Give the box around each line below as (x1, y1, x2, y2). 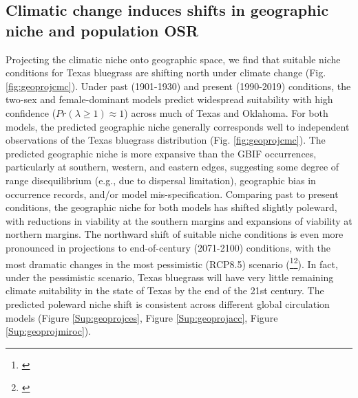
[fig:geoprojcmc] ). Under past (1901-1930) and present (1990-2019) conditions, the (6, 78, 351, 93)
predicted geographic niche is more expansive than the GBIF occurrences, (6, 146, 317, 160)
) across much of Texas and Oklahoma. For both (124, 105, 328, 120)
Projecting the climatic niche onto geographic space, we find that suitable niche (6, 52, 341, 66)
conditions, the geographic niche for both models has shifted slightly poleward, (6, 200, 337, 214)
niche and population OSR (6, 19, 199, 41)
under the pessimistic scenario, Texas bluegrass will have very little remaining (6, 269, 334, 284)
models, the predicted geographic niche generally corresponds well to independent (6, 119, 350, 133)
